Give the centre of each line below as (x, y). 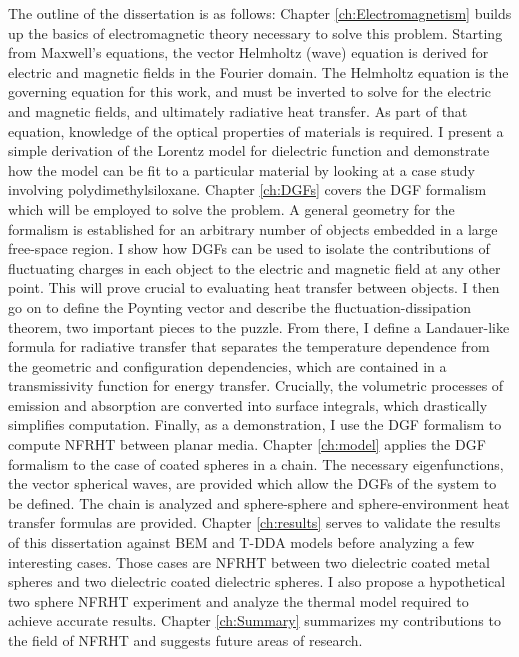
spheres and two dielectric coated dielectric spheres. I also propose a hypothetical (257, 581)
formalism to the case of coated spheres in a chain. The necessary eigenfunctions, (256, 463)
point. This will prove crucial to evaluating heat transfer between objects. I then (254, 287)
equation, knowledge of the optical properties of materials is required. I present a (256, 130)
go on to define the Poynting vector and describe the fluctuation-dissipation (239, 306)
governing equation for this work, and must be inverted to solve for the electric (250, 91)
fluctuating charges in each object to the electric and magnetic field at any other (254, 267)
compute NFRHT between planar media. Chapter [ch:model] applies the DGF (247, 444)
